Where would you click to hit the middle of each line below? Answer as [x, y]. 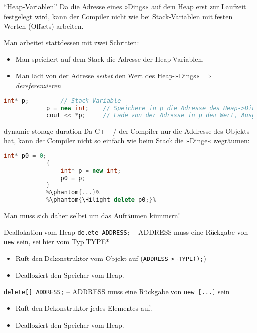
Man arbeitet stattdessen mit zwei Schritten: [72, 42]
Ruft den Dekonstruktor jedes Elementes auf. [84, 308]
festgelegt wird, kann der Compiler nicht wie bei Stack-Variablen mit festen [118, 16]
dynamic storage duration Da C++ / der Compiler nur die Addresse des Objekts [127, 130]
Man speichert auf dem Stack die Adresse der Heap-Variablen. [110, 59]
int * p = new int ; [91, 170]
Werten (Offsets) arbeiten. [44, 26]
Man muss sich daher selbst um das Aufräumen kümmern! [92, 215]
